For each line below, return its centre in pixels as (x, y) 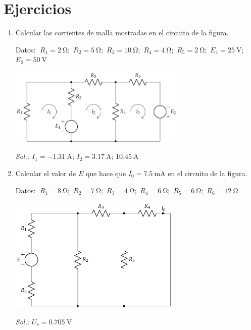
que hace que (106, 173)
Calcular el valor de (46, 173)
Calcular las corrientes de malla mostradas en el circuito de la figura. (122, 33)
